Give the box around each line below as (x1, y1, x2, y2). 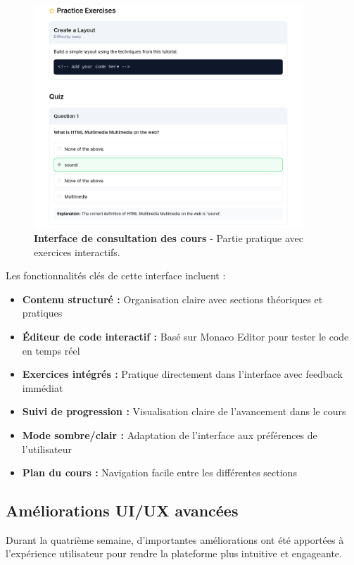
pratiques (22, 305, 63, 320)
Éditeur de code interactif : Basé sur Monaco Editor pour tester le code (22, 329, 349, 343)
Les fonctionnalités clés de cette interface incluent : (6, 268, 226, 283)
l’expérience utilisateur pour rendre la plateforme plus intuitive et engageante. (6, 546, 342, 561)
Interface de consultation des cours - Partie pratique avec (34, 230, 304, 245)
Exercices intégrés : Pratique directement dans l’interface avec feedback (22, 367, 343, 381)
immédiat (22, 380, 63, 395)
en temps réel (22, 343, 80, 357)
